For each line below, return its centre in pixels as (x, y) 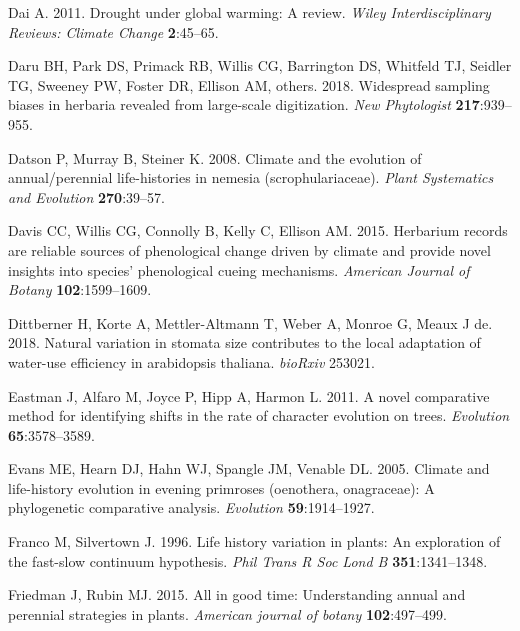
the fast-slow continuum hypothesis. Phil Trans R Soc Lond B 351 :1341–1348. (248, 560)
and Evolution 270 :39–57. (86, 196)
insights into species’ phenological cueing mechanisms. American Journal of (239, 269)
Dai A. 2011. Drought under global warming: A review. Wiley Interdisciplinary (249, 12)
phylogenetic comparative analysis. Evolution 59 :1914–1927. (191, 507)
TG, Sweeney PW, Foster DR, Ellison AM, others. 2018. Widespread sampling (249, 84)
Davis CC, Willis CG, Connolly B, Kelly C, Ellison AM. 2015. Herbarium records (258, 230)
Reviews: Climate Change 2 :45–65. (113, 31)
